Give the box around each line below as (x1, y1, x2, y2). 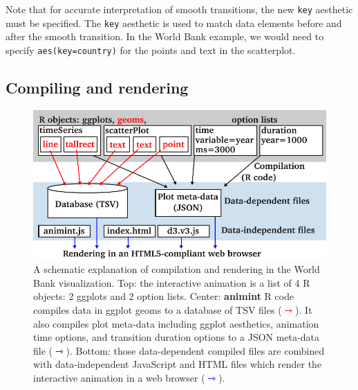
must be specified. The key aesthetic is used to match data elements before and (6, 15, 342, 30)
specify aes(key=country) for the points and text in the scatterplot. (6, 42, 296, 57)
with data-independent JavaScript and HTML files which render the (33, 357, 322, 371)
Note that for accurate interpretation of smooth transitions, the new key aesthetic (6, 2, 353, 16)
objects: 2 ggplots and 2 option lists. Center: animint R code (33, 289, 294, 303)
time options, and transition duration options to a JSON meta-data (33, 330, 319, 344)
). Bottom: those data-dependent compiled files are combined (66, 343, 325, 357)
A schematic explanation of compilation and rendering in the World (33, 262, 320, 276)
